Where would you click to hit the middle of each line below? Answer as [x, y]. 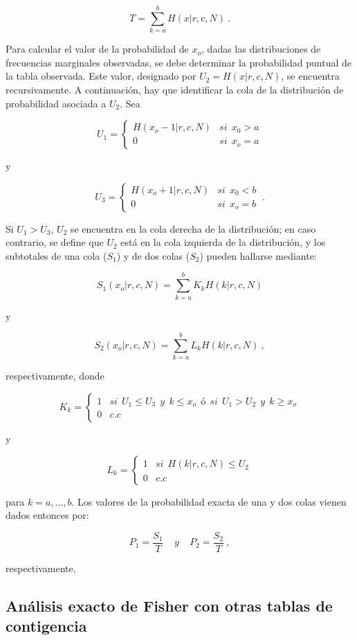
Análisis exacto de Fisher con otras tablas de [169, 605]
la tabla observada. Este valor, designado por [101, 76]
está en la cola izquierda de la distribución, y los [223, 242]
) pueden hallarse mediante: [258, 255]
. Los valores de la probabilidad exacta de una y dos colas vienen [209, 501]
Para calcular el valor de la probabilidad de [97, 49]
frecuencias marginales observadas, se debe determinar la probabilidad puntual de [178, 62]
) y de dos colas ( [153, 255]
